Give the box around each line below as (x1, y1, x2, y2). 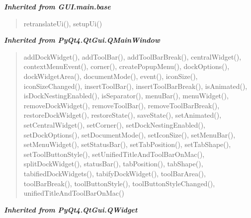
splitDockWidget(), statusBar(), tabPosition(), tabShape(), (23, 158, 203, 169)
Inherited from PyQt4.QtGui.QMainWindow (4, 35, 160, 45)
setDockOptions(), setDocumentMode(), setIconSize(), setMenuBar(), (23, 129, 236, 140)
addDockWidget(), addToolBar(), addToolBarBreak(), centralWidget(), (23, 51, 242, 62)
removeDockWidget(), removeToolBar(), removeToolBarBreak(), (23, 100, 220, 110)
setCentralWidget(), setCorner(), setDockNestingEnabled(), (23, 119, 206, 130)
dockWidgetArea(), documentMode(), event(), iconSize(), (23, 71, 198, 81)
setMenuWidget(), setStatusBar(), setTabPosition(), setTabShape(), (23, 139, 231, 149)
